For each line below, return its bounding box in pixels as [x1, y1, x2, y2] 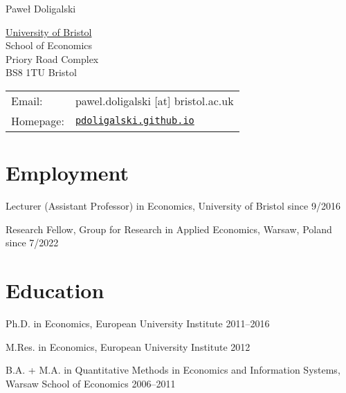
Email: [11, 92, 43, 109]
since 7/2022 [6, 235, 59, 250]
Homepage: [11, 112, 64, 129]
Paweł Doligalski [6, 1, 76, 15]
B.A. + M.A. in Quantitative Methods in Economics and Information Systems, [6, 363, 340, 377]
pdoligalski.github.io [75, 115, 194, 127]
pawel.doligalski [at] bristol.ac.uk [75, 92, 234, 109]
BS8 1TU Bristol [6, 65, 77, 80]
